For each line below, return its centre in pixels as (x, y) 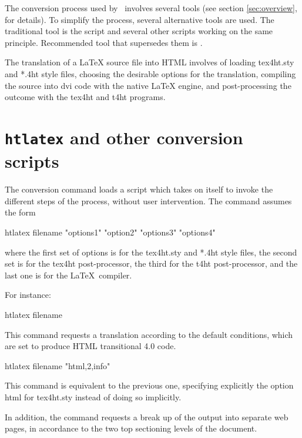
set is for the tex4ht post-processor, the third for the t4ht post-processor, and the (151, 263)
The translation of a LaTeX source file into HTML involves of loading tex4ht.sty (150, 62)
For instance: (28, 295)
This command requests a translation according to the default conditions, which (149, 334)
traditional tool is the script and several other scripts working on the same (139, 31)
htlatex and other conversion (124, 137)
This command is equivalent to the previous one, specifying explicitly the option (149, 385)
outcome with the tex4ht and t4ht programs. (85, 97)
